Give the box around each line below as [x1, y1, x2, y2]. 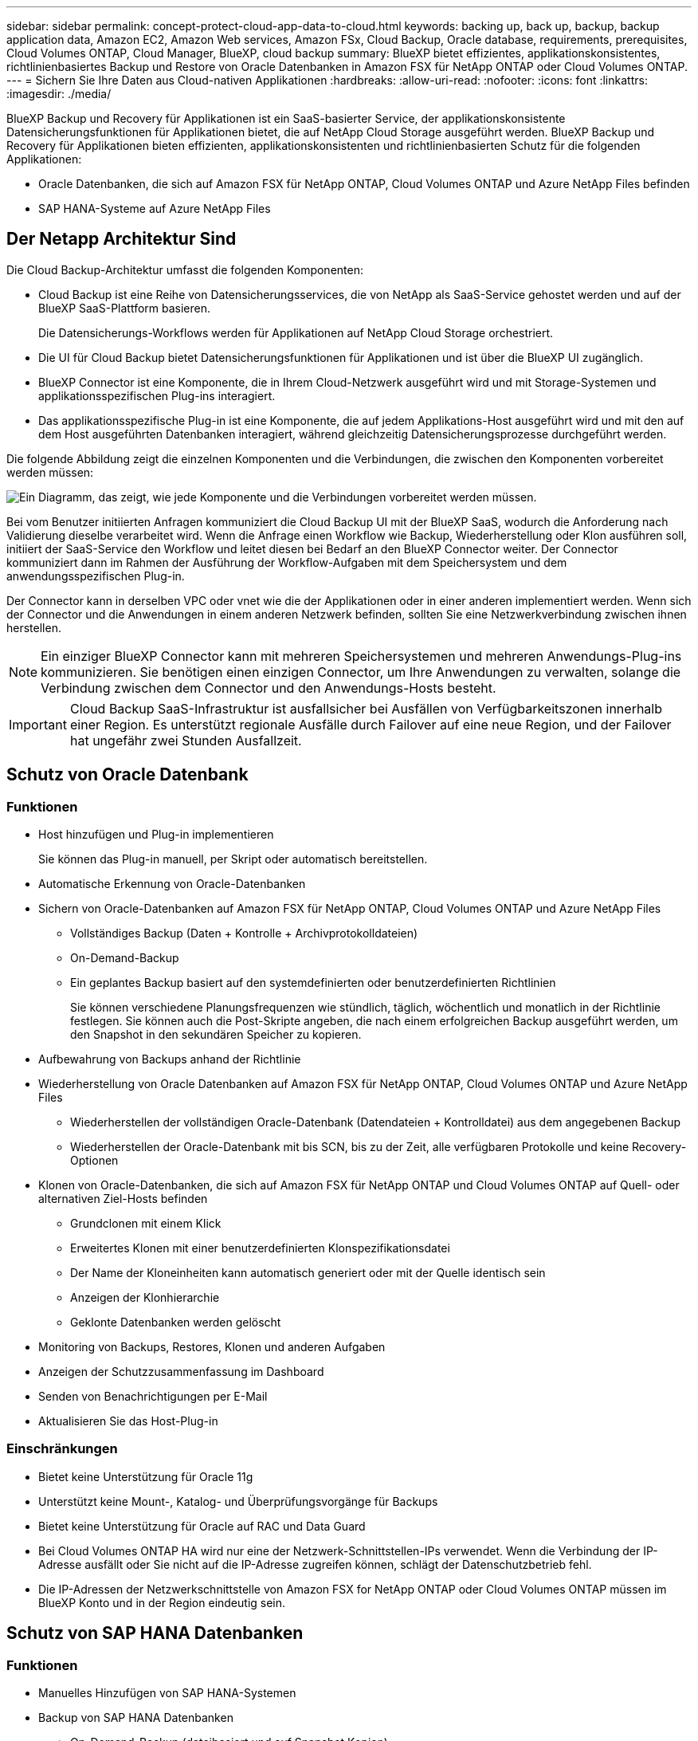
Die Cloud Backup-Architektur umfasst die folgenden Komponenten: [6, 262, 363, 277]
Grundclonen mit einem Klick [70, 1216, 222, 1231]
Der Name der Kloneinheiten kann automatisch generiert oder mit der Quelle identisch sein [70, 1266, 546, 1280]
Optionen [70, 1153, 119, 1168]
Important [9, 716, 67, 733]
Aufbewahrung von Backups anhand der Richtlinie [38, 1052, 301, 1067]
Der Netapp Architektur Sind [6, 229, 237, 250]
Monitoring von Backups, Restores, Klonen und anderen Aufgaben [38, 1340, 386, 1354]
